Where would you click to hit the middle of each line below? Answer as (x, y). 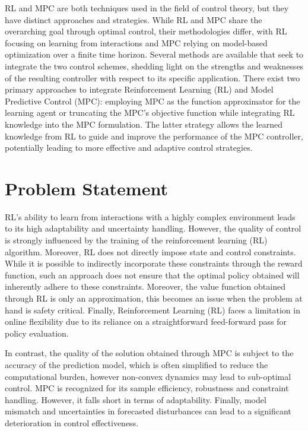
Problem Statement (86, 188)
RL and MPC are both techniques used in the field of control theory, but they (147, 8)
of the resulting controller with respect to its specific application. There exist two (153, 77)
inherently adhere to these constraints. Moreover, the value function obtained (145, 286)
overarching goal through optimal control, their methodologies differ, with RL (146, 31)
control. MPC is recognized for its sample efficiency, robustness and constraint (147, 388)
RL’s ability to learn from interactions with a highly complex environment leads (150, 216)
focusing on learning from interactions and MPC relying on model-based (136, 42)
